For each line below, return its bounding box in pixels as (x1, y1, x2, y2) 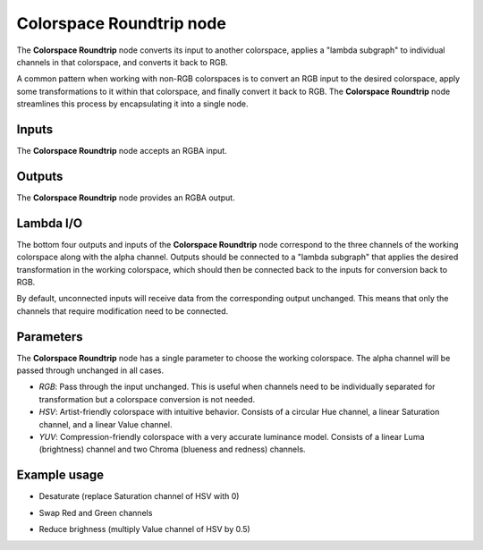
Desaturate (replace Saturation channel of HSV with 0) (38, 491, 240, 502)
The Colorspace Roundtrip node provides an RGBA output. (16, 192, 236, 203)
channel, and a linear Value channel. (38, 419, 173, 429)
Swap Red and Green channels (38, 507, 153, 518)
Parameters (16, 329, 83, 344)
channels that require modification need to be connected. (16, 305, 228, 317)
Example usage (16, 468, 105, 483)
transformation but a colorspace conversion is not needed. (38, 393, 256, 404)
